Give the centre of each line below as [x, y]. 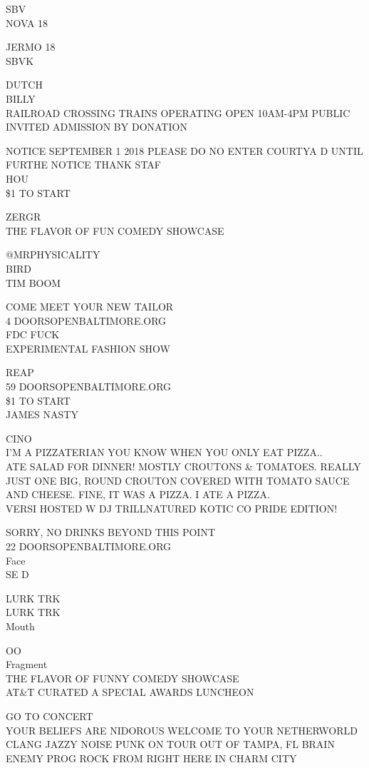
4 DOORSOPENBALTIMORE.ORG [86, 320]
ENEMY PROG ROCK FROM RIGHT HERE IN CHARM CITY [151, 758]
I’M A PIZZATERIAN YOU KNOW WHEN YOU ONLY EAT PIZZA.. [164, 452]
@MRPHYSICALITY [53, 254]
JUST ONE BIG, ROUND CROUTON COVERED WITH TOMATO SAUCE [178, 480]
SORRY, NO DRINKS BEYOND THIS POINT [111, 532]
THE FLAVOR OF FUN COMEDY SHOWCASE [115, 230]
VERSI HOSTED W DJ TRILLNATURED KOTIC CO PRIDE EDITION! [172, 508]
